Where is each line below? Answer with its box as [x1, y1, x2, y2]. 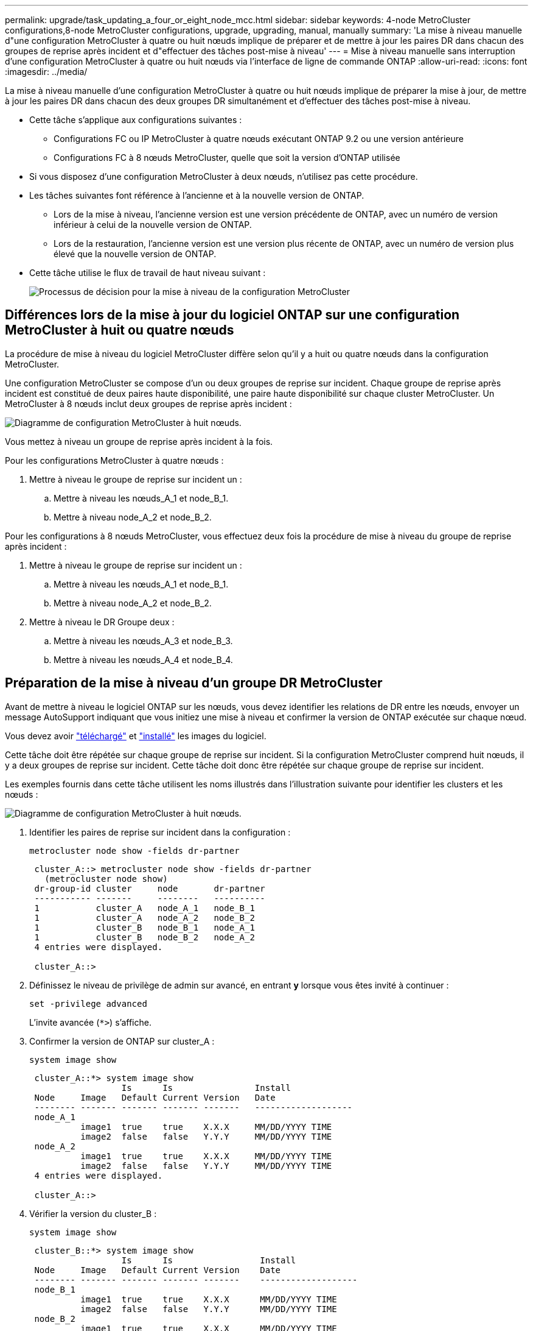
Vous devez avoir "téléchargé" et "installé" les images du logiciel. [5, 730, 266, 741]
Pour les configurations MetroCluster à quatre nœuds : [5, 455, 224, 466]
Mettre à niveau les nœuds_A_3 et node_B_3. [54, 635, 233, 646]
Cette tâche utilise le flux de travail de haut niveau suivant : [29, 268, 266, 278]
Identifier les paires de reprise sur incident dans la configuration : [29, 826, 291, 837]
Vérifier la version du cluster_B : [29, 1208, 157, 1219]
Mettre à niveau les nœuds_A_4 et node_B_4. [54, 654, 233, 665]
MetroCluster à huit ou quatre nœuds [5, 322, 234, 338]
